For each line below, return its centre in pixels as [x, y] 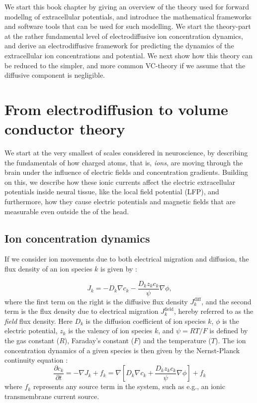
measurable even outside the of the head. [67, 211]
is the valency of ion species [110, 331]
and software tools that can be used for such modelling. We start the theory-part [128, 26]
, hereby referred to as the [214, 311]
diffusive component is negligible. [55, 75]
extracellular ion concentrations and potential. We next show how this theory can [128, 55]
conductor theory [65, 129]
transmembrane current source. [52, 396]
